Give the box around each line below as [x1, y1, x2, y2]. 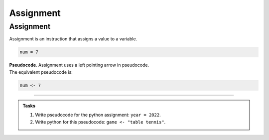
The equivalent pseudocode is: [9, 69, 73, 75]
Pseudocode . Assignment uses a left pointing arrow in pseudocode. [9, 62, 149, 68]
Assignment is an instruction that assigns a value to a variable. [9, 36, 137, 42]
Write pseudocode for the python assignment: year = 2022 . [35, 112, 161, 118]
